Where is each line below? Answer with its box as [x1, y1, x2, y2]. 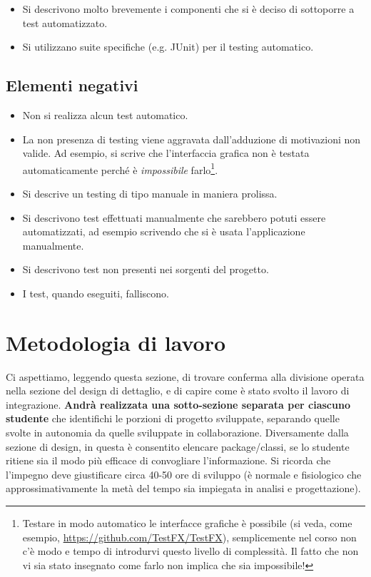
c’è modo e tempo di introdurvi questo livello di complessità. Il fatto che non [22, 543, 359, 558]
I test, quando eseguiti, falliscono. [22, 285, 169, 300]
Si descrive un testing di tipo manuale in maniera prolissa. [22, 186, 278, 201]
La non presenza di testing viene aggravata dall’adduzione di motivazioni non [22, 131, 361, 146]
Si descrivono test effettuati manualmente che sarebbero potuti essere [22, 210, 326, 225]
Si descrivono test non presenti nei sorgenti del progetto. [22, 262, 269, 277]
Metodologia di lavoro [6, 327, 226, 357]
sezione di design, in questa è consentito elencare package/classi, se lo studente [6, 439, 350, 454]
